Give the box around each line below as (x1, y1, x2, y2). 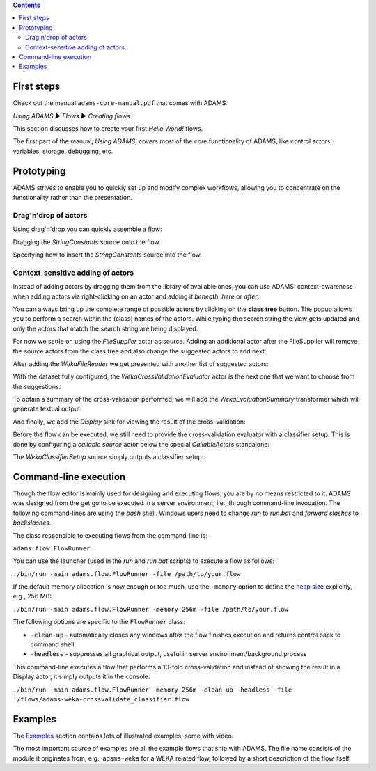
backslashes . (13, 518, 52, 527)
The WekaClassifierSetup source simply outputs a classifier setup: (13, 453, 204, 461)
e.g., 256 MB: (13, 592, 52, 601)
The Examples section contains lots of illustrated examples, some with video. (13, 731, 234, 740)
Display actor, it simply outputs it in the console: (13, 672, 150, 681)
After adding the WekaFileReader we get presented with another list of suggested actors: (13, 359, 269, 368)
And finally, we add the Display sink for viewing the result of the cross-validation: (13, 418, 246, 426)
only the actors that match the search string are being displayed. (13, 324, 198, 333)
